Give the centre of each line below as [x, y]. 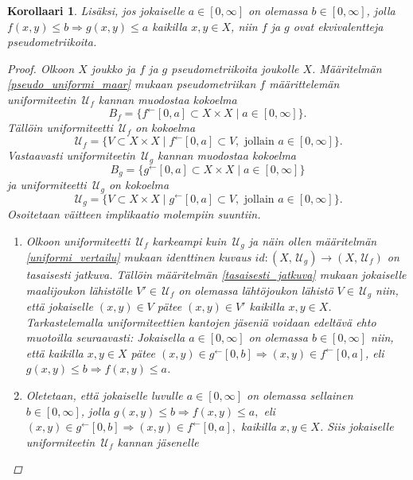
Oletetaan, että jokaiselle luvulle [104, 395]
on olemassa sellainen [300, 395]
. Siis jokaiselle [357, 426]
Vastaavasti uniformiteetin [71, 155]
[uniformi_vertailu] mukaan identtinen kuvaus [138, 257]
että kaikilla [55, 352]
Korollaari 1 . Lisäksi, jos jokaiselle [96, 10]
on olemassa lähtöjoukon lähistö [256, 290]
